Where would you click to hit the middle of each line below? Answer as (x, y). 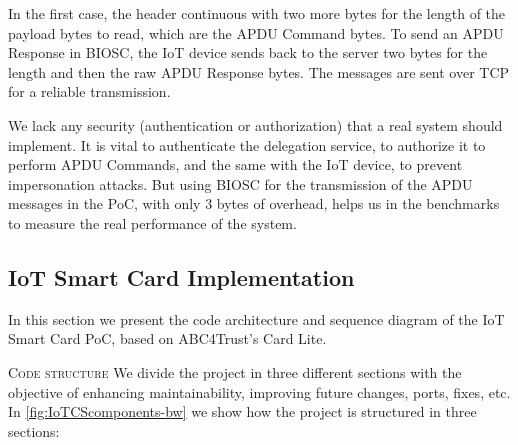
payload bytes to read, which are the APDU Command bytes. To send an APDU (256, 32)
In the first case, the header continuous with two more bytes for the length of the (257, 13)
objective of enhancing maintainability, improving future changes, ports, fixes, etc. (259, 391)
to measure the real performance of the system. (152, 222)
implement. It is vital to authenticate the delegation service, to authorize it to (247, 144)
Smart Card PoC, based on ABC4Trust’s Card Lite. (167, 338)
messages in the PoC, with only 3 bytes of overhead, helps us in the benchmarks (254, 203)
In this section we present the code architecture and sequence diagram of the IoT (256, 318)
